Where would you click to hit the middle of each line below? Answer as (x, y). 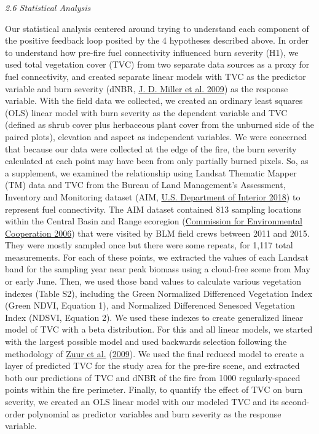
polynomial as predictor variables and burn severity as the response (154, 413)
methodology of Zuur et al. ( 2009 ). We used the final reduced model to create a (155, 353)
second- (296, 401)
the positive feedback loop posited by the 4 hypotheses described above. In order (157, 40)
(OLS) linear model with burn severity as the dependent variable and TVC (146, 112)
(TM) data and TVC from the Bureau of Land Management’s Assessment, (145, 185)
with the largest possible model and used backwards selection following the (146, 341)
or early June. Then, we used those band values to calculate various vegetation (153, 281)
